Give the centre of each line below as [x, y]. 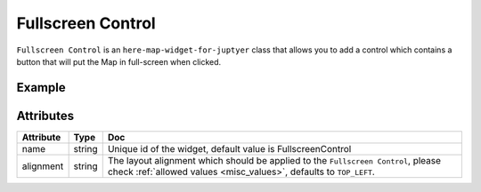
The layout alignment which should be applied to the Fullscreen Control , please [274, 160]
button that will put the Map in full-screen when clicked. [119, 61]
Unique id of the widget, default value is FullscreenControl [229, 148]
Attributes [45, 116]
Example [41, 88]
